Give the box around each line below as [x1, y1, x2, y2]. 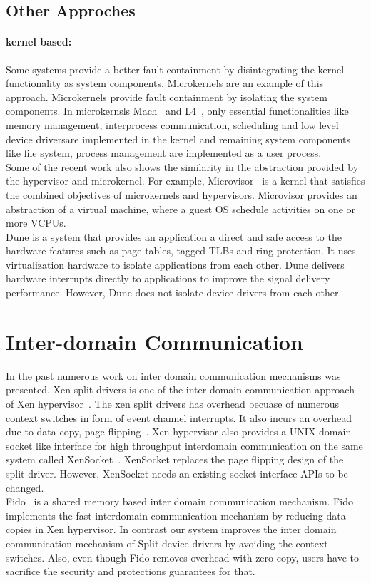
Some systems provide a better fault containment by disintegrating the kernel [6, 61, 345, 76]
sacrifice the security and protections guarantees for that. [6, 564, 255, 579]
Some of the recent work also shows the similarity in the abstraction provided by [6, 159, 359, 174]
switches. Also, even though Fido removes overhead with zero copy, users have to [6, 550, 360, 564]
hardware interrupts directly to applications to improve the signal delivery [6, 271, 330, 286]
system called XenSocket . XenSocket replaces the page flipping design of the [6, 452, 344, 467]
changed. [6, 480, 44, 495]
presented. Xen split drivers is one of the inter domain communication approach [6, 382, 355, 397]
